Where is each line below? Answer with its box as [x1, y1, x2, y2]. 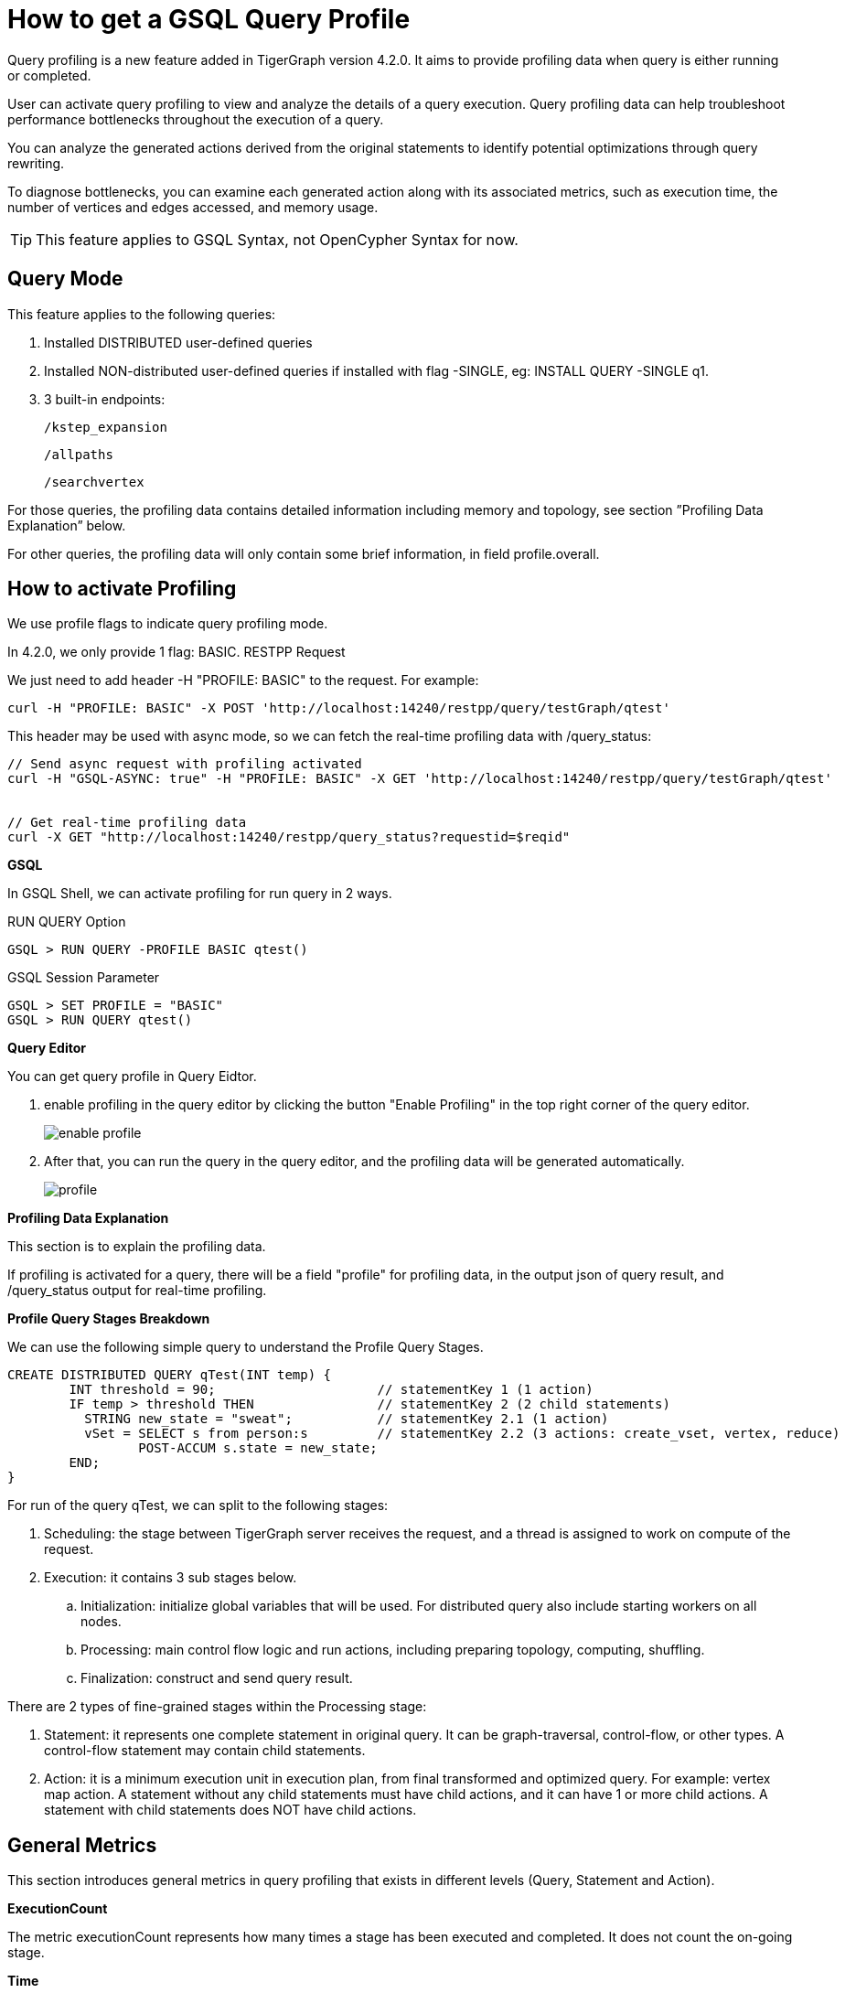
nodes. [80, 1613, 122, 1630]
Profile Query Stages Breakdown [7, 1311, 210, 1327]
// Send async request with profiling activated [7, 756, 362, 772]
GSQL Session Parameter [7, 970, 160, 986]
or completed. [7, 67, 91, 83]
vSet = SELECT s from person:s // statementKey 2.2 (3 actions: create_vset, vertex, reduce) [84, 1426, 840, 1441]
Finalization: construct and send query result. [80, 1670, 353, 1687]
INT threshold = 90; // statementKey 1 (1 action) [69, 1382, 594, 1398]
